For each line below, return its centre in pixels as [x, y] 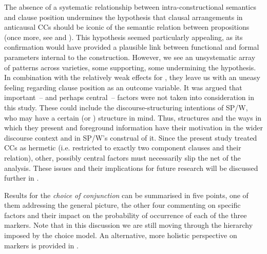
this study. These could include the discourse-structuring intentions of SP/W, [126, 107]
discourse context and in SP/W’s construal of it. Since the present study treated [131, 137]
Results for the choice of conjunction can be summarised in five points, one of [126, 195]
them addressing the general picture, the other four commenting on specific [122, 205]
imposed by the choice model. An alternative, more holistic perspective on [121, 235]
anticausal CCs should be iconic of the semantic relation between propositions [127, 27]
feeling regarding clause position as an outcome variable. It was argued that [123, 87]
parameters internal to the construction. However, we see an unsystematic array [130, 57]
